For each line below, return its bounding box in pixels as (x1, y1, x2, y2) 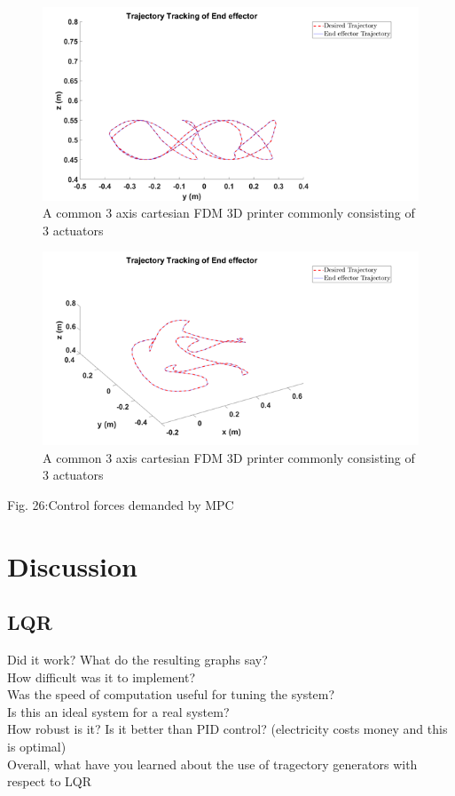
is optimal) (7, 736, 67, 755)
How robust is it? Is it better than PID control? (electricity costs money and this (7, 720, 448, 738)
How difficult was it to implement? (7, 667, 195, 686)
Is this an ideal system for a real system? (7, 702, 230, 720)
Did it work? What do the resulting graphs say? (7, 649, 268, 668)
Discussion (7, 547, 137, 584)
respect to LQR (7, 772, 91, 791)
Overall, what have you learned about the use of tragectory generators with (7, 754, 418, 773)
